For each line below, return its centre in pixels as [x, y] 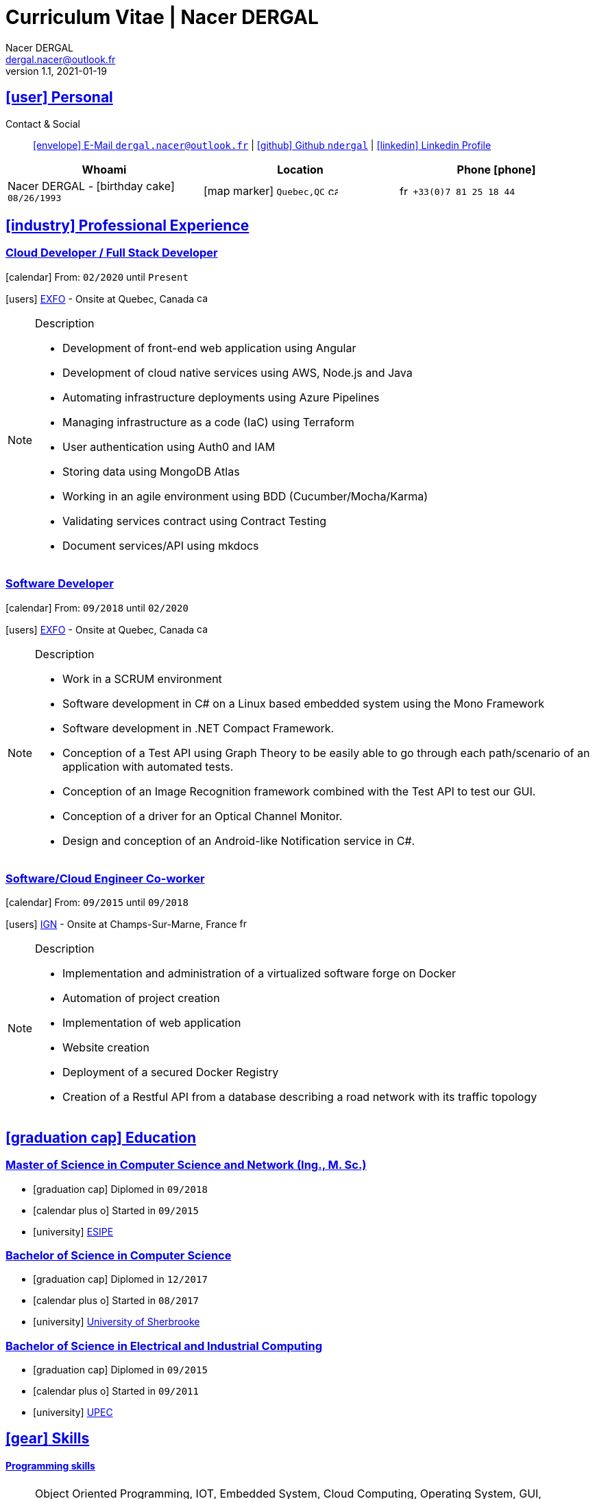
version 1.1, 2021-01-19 [56, 71]
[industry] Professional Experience [127, 226]
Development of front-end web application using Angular [209, 348]
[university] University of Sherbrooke [117, 1322]
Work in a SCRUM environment [142, 678]
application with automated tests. [148, 766]
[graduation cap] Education [101, 1137]
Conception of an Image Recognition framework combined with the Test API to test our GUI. [299, 791]
